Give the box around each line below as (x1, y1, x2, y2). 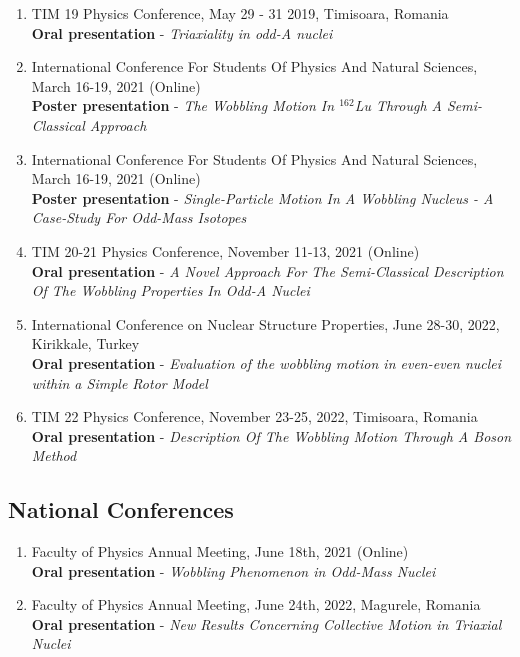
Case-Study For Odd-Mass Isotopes (31, 207, 247, 228)
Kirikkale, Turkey (31, 333, 140, 354)
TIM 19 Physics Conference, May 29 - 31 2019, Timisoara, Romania (31, 3, 449, 23)
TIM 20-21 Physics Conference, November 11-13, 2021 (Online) (31, 240, 420, 261)
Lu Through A (354, 95, 442, 116)
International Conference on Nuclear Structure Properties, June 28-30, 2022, (31, 313, 500, 334)
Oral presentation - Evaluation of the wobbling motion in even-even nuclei (31, 352, 502, 373)
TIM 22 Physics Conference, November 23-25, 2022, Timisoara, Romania (31, 406, 478, 427)
